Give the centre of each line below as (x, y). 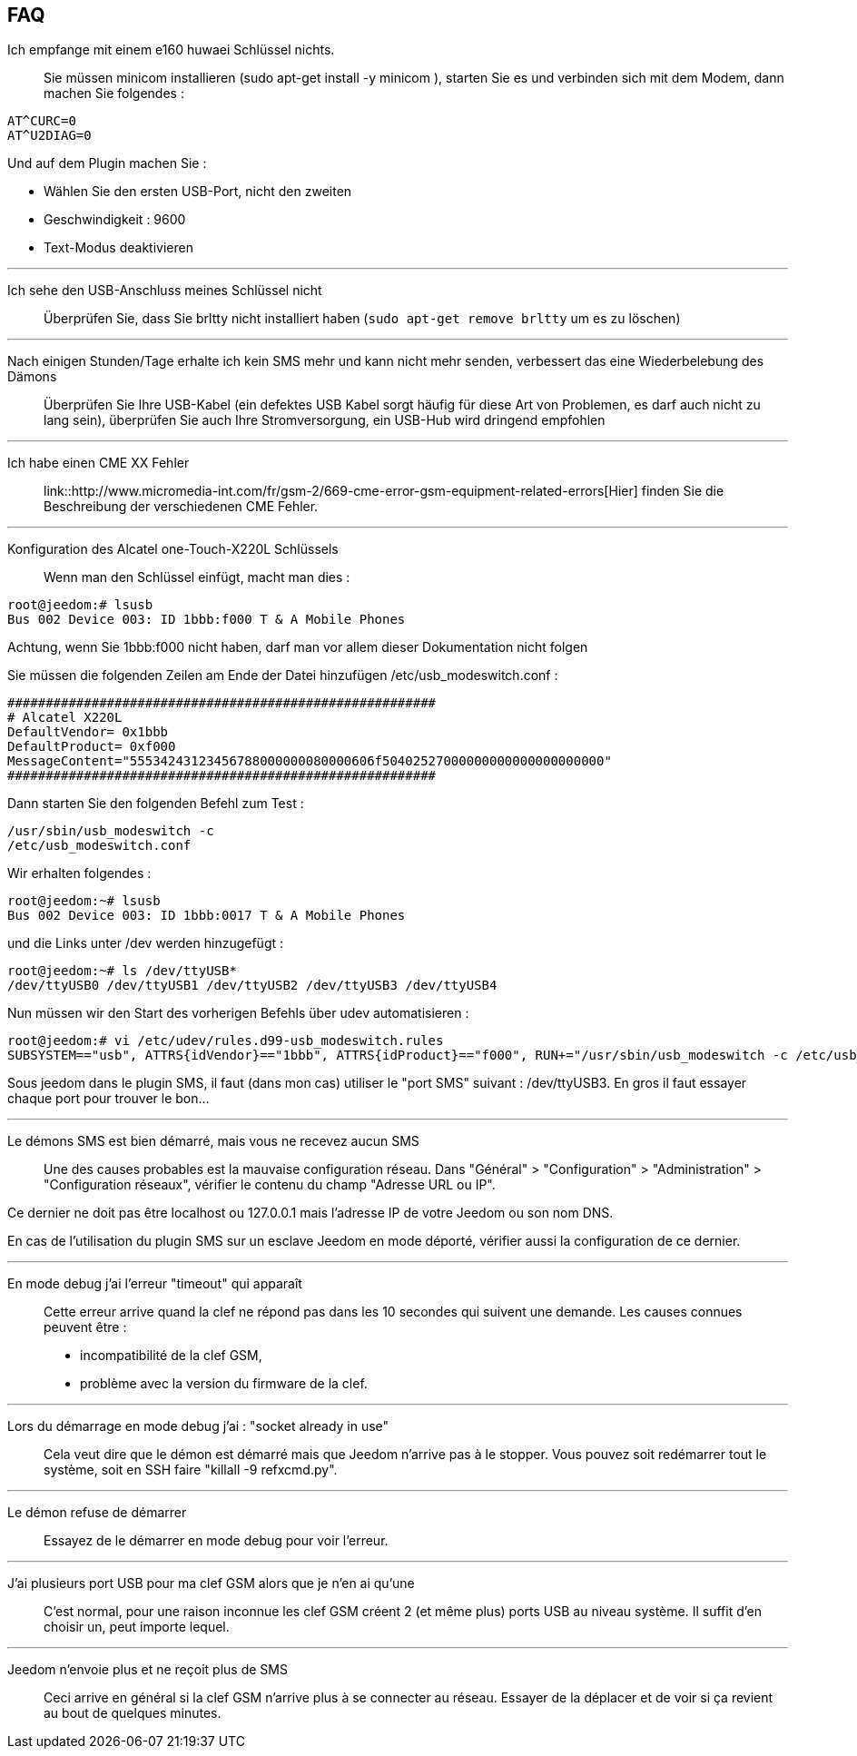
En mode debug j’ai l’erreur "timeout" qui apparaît (155, 1284)
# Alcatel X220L (65, 718)
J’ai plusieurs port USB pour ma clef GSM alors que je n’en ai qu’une (211, 1583)
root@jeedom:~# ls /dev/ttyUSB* (122, 971)
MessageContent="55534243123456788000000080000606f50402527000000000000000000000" (310, 761)
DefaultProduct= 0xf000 (92, 747)
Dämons (32, 377)
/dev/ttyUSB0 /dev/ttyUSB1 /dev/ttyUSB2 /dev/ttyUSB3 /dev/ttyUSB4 (252, 986)
